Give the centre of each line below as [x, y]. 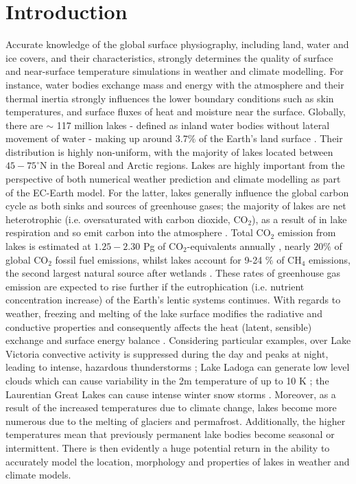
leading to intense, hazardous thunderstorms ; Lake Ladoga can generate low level [178, 367]
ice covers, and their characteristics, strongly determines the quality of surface [169, 57]
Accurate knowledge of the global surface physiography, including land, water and [177, 44]
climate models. [38, 475]
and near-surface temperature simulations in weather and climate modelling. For [175, 71]
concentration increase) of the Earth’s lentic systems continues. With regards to [173, 300]
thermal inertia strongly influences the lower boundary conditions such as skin [170, 98]
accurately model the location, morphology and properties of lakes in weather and [178, 461]
